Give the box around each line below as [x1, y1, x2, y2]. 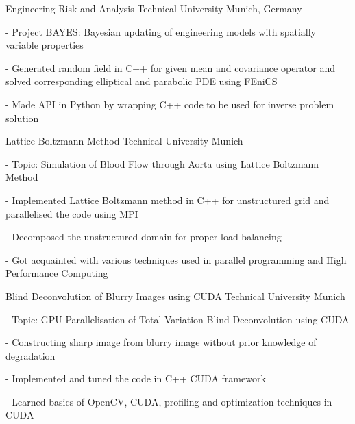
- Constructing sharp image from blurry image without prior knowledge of [5, 335, 317, 349]
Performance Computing [5, 266, 108, 280]
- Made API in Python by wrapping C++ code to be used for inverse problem [5, 97, 334, 111]
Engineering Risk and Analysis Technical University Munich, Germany [5, 1, 302, 15]
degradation [5, 348, 56, 362]
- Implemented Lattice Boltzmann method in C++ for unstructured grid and [5, 192, 330, 207]
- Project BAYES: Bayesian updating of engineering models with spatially [5, 24, 317, 38]
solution [5, 110, 39, 125]
